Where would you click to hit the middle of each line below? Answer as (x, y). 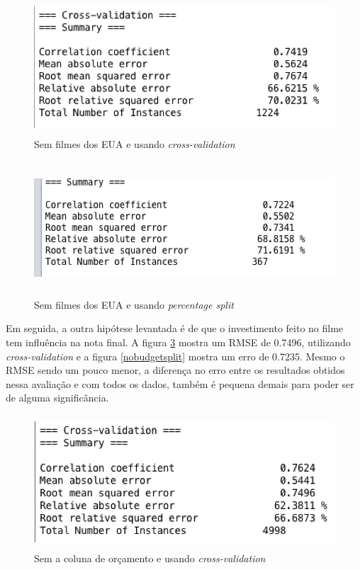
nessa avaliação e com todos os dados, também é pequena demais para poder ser (180, 383)
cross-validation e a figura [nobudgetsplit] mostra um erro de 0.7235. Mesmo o (175, 356)
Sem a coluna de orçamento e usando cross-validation (150, 558)
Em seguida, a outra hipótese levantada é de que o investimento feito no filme (175, 328)
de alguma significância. (57, 398)
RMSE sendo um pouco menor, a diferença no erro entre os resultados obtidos (175, 370)
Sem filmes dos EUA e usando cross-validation (135, 143)
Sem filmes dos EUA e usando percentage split (134, 304)
